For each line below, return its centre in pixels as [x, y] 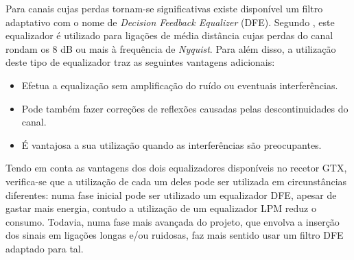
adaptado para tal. [45, 248]
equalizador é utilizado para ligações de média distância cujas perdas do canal [169, 35]
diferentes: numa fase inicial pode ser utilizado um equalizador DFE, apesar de [171, 194]
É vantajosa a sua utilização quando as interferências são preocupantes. [172, 144]
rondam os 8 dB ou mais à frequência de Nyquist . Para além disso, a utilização [171, 48]
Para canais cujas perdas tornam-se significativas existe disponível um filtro [164, 8]
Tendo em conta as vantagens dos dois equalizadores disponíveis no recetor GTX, [176, 168]
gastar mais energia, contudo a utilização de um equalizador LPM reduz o [161, 208]
